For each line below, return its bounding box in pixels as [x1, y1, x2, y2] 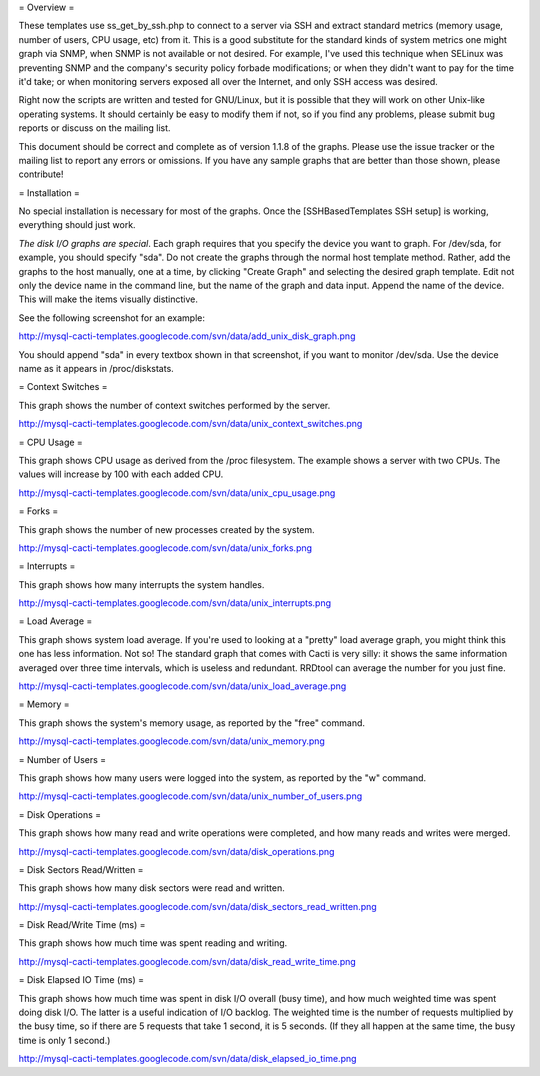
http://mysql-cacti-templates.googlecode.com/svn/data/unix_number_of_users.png [18, 790, 363, 802]
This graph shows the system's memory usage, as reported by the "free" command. [18, 716, 365, 729]
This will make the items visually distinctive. [18, 293, 199, 305]
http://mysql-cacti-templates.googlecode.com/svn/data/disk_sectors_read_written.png [18, 900, 377, 912]
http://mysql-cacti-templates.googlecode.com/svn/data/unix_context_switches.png [18, 418, 363, 430]
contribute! [18, 168, 64, 180]
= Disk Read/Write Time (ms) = [18, 919, 146, 931]
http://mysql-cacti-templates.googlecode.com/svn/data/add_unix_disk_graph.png [18, 330, 356, 342]
